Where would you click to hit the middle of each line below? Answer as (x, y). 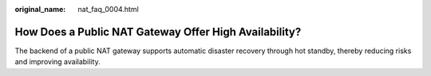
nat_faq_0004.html (108, 9)
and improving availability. (57, 62)
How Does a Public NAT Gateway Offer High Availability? (158, 32)
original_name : (40, 9)
